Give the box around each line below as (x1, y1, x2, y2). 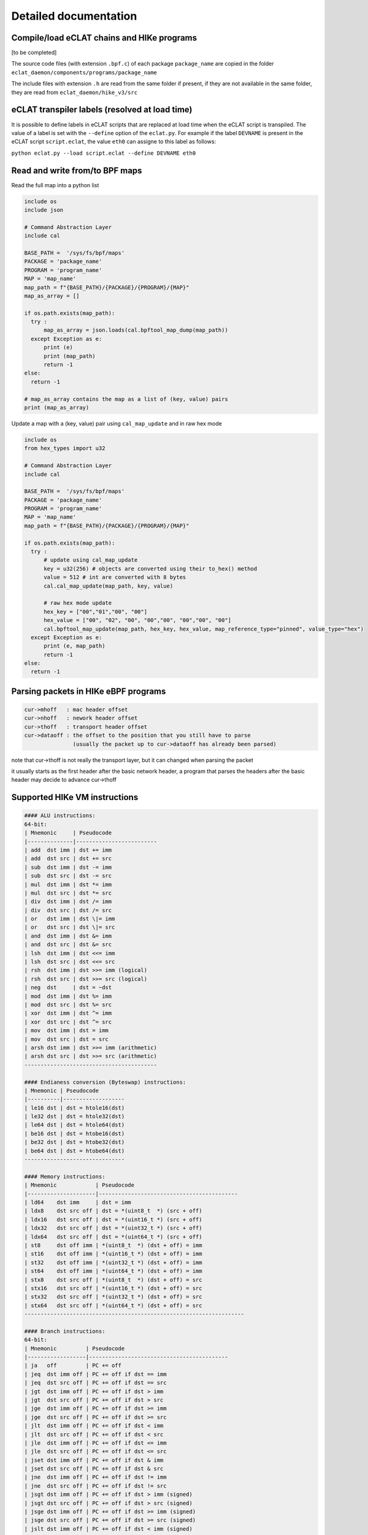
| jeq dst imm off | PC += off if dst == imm (24, 1370, 167, 1378)
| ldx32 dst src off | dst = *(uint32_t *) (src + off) (24, 1225, 202, 1232)
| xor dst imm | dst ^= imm (24, 1010, 112, 1017)
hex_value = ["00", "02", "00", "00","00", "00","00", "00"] (44, 617, 232, 624)
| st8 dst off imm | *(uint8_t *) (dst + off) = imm (24, 1242, 202, 1249)
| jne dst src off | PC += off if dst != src (24, 1482, 167, 1489)
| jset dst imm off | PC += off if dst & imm (24, 1456, 164, 1464)
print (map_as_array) (24, 404, 90, 411)
